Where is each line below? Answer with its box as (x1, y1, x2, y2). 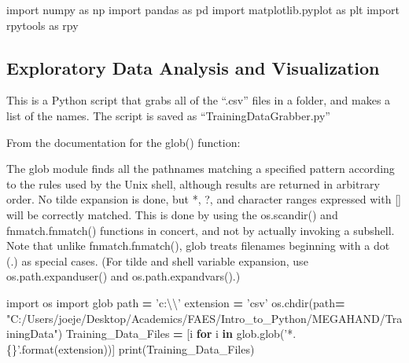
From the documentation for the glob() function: (6, 134, 241, 150)
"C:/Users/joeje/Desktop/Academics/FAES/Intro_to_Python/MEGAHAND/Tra (6, 310, 403, 326)
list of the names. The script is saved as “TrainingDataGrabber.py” (6, 107, 330, 123)
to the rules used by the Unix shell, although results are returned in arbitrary (6, 175, 380, 192)
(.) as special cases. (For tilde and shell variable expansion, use (6, 252, 308, 269)
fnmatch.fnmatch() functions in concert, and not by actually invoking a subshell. (6, 222, 395, 238)
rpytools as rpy (6, 16, 79, 33)
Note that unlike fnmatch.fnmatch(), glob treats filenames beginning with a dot (6, 237, 390, 254)
